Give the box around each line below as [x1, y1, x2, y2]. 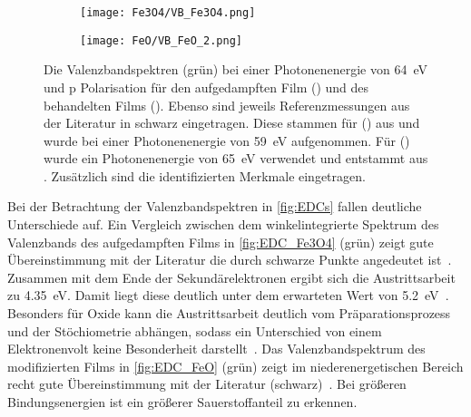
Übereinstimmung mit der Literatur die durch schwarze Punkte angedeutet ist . [7, 250, 452, 269]
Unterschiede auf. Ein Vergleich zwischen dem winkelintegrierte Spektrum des [7, 215, 439, 234]
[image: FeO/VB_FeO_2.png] [80, 34, 242, 47]
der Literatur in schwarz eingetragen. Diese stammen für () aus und [44, 113, 420, 132]
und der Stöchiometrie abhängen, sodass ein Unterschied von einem [7, 321, 382, 340]
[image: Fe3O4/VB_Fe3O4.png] [80, 6, 256, 19]
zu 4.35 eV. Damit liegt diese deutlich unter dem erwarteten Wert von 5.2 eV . [7, 286, 449, 305]
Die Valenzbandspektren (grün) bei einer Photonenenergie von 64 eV [44, 60, 427, 79]
